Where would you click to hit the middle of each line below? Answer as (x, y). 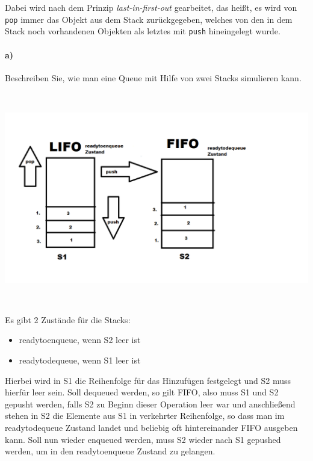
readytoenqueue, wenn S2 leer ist (80, 340)
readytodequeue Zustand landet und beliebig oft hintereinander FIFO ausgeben (151, 427)
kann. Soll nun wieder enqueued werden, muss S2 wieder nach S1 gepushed (143, 439)
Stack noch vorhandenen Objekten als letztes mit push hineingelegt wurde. (143, 31)
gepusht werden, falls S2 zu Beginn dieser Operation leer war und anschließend (150, 404)
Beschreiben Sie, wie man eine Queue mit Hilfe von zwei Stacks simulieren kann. (153, 77)
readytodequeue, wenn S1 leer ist (80, 360)
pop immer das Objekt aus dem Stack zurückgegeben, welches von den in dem (149, 19)
